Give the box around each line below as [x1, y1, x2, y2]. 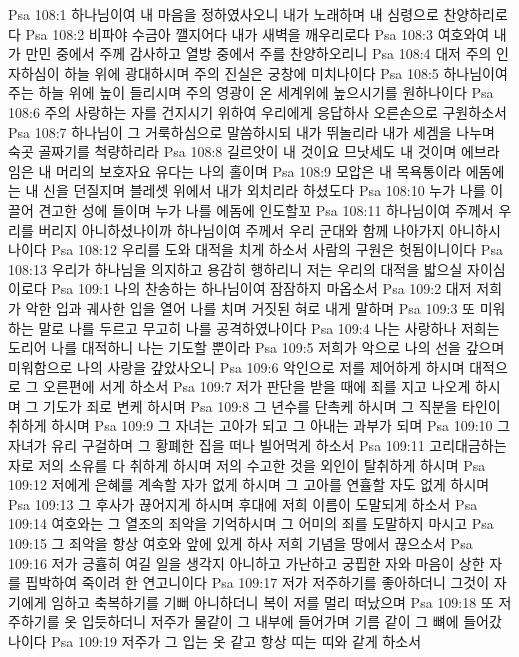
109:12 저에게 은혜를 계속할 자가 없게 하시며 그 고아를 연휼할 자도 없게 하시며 [8, 474, 490, 495]
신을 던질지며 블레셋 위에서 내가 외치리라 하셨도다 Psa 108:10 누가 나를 [43, 180, 486, 201]
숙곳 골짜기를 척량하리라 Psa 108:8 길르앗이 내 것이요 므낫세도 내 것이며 [8, 141, 457, 162]
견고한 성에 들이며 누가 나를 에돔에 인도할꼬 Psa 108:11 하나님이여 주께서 [38, 199, 494, 220]
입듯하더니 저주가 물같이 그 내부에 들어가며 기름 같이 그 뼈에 [81, 611, 459, 632]
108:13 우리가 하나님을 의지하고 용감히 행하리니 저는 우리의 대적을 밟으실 [8, 258, 463, 279]
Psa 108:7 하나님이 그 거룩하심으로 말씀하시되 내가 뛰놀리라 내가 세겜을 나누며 [8, 121, 495, 142]
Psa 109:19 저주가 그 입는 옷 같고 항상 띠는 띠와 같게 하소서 [51, 631, 422, 651]
